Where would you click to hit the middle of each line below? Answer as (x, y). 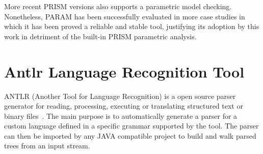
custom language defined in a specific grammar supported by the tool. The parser (131, 126)
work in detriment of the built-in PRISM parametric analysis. (100, 36)
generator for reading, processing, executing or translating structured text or (124, 106)
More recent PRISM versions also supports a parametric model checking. (118, 6)
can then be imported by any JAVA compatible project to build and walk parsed (130, 135)
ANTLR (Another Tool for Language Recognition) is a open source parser (120, 96)
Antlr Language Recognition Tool (124, 71)
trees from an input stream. (47, 146)
